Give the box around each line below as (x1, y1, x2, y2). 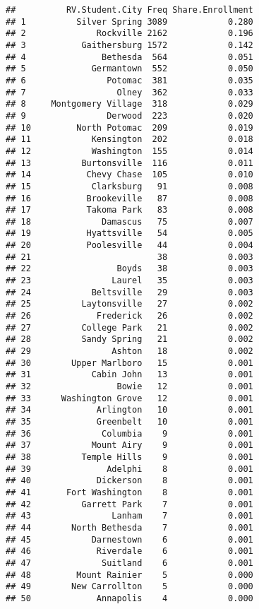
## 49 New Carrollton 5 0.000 (6, 581, 253, 592)
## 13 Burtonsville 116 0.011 (6, 158, 253, 168)
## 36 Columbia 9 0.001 (6, 428, 253, 439)
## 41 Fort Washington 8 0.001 (6, 487, 253, 497)
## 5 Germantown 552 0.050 (6, 64, 253, 74)
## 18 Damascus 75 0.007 (6, 216, 253, 227)
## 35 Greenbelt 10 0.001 (6, 416, 253, 427)
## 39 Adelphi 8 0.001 (6, 463, 253, 474)
